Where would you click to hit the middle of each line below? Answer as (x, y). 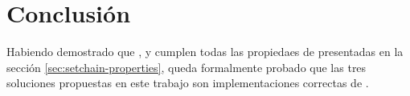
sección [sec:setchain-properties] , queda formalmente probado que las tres (187, 67)
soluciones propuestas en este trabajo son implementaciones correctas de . (188, 83)
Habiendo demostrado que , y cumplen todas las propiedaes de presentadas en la (205, 52)
